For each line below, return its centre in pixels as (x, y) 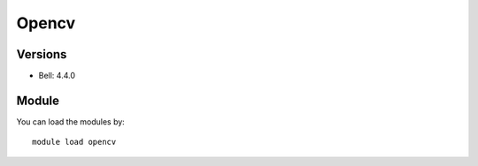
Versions (42, 54)
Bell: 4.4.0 (57, 76)
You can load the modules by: (71, 121)
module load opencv (74, 142)
